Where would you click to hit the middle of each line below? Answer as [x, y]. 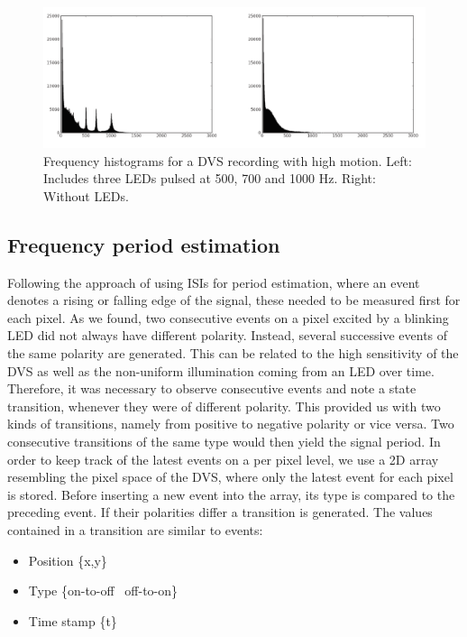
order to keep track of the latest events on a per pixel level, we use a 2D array [223, 459]
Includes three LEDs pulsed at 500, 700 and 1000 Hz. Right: [210, 178]
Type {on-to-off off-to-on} [103, 591]
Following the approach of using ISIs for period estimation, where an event [214, 282]
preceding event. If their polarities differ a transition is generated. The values [220, 512]
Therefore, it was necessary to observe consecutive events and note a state [212, 388]
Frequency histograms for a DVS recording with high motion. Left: [228, 160]
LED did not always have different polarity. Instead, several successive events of [228, 335]
